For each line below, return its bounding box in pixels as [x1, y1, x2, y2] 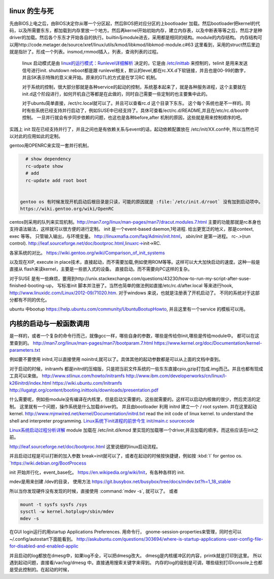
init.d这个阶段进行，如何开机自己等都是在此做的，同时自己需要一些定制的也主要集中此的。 [22, 91, 211, 97]
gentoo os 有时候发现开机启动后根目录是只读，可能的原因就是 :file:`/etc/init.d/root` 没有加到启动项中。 [20, 199, 263, 204]
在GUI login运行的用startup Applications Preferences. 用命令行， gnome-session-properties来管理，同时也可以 [9, 529, 242, 535]
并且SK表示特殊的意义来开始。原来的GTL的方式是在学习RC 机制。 [22, 74, 160, 81]
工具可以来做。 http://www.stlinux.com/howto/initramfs [9, 373, 125, 379]
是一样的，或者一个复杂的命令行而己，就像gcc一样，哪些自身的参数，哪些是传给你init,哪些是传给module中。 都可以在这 [9, 333, 260, 339]
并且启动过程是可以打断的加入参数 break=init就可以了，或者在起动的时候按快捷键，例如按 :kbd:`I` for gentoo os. [9, 453, 243, 459]
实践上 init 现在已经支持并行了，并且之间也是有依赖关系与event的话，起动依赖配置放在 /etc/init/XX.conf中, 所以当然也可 [9, 126, 259, 132]
